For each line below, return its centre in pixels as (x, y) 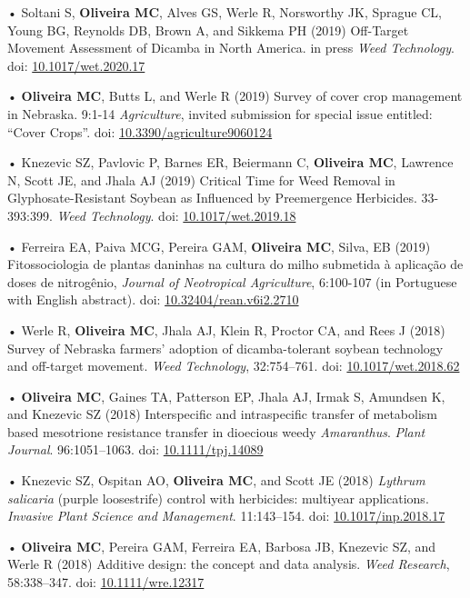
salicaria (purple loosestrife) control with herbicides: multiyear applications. (218, 498)
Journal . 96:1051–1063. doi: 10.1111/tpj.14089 (135, 449)
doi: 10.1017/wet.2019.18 (227, 215)
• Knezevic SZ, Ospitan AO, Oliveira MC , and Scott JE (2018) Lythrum (216, 480)
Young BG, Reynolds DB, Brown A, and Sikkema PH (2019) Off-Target (208, 30)
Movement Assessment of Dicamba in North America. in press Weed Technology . (231, 48)
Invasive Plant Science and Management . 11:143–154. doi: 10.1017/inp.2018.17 (226, 516)
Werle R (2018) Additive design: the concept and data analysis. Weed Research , (229, 564)
